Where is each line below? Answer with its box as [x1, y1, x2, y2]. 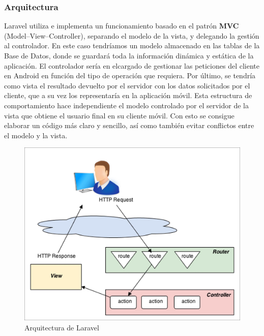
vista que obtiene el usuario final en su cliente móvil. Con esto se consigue [4, 110, 234, 120]
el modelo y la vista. [4, 130, 68, 140]
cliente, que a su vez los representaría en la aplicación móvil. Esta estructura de [4, 90, 252, 101]
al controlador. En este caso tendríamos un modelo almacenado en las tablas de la [4, 40, 260, 51]
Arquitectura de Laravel [24, 322, 99, 332]
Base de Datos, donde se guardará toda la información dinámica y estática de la [4, 50, 254, 60]
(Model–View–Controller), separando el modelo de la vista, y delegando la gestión [4, 30, 259, 41]
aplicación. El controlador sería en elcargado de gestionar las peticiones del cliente [4, 60, 259, 71]
